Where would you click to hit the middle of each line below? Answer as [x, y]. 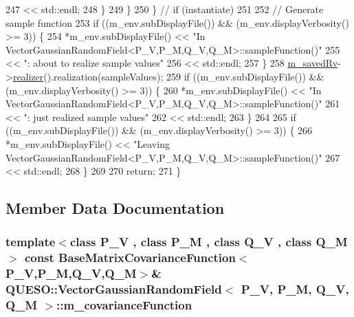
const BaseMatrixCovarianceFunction [130, 258]
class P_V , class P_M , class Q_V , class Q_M [209, 242]
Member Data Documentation [115, 208]
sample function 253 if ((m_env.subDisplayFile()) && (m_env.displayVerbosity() [177, 22]
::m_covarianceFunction [124, 305]
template [31, 242]
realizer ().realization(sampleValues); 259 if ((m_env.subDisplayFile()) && [168, 76]
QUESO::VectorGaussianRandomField [114, 289]
